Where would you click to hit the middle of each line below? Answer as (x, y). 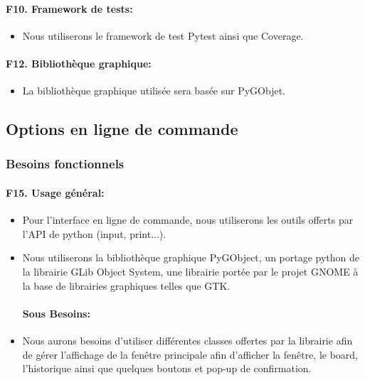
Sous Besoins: (56, 313)
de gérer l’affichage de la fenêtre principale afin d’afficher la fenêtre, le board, (190, 354)
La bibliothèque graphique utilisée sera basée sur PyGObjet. (154, 91)
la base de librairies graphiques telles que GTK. (126, 285)
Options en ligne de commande (122, 129)
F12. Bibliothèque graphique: (79, 63)
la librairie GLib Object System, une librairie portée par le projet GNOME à (190, 271)
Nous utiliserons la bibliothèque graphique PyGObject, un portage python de (191, 257)
